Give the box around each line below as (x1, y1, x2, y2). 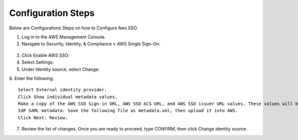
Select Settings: (21, 59, 54, 65)
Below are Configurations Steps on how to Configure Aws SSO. (9, 25, 139, 31)
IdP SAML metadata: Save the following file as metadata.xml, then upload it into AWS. (18, 108, 238, 114)
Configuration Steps (9, 7, 95, 18)
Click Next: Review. (18, 115, 68, 121)
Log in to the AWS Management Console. (21, 34, 106, 40)
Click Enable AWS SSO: (21, 52, 70, 58)
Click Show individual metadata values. (18, 94, 118, 100)
